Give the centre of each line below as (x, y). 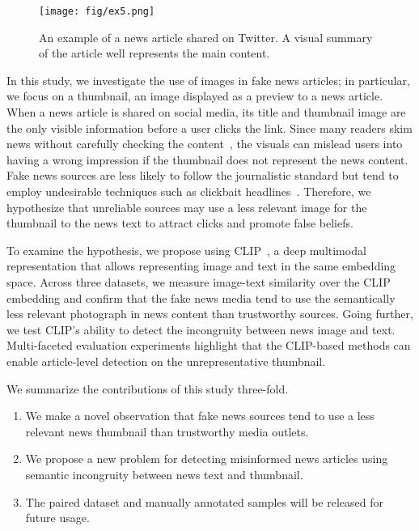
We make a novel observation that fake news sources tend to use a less (200, 416)
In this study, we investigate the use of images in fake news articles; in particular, (208, 80)
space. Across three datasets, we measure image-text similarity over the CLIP (199, 281)
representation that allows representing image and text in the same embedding (201, 266)
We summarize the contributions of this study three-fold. (148, 388)
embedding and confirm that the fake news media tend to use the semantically (201, 297)
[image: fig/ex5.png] (97, 11)
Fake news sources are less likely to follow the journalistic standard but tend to (203, 175)
